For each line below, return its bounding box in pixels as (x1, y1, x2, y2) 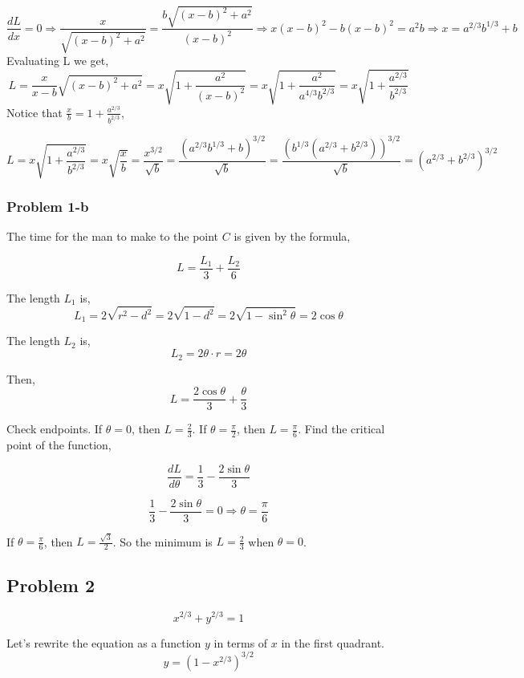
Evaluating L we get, (6, 51, 109, 68)
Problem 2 (6, 572, 95, 597)
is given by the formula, (234, 228, 351, 245)
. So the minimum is (112, 533, 213, 550)
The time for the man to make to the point (6, 228, 219, 245)
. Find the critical (298, 420, 385, 437)
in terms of (213, 634, 268, 651)
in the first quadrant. (281, 634, 384, 651)
